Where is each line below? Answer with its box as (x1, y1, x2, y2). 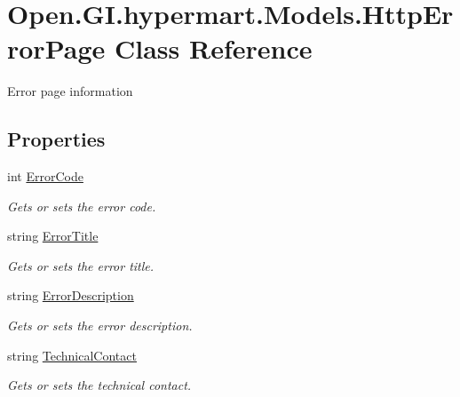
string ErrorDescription (7, 286, 134, 305)
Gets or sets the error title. (7, 256, 155, 274)
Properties (7, 125, 106, 153)
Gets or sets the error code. (7, 196, 156, 215)
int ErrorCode (7, 167, 83, 186)
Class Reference (114, 30, 313, 67)
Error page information (7, 82, 133, 100)
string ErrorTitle (7, 226, 99, 245)
